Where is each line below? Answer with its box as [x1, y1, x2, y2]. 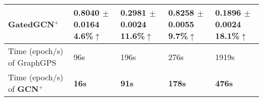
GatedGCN [8, 18, 55, 30]
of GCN [8, 83, 39, 94]
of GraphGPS [8, 57, 57, 68]
